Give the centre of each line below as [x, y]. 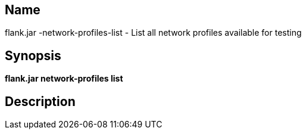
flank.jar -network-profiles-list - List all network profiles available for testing [153, 33]
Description [40, 101]
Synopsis [33, 55]
